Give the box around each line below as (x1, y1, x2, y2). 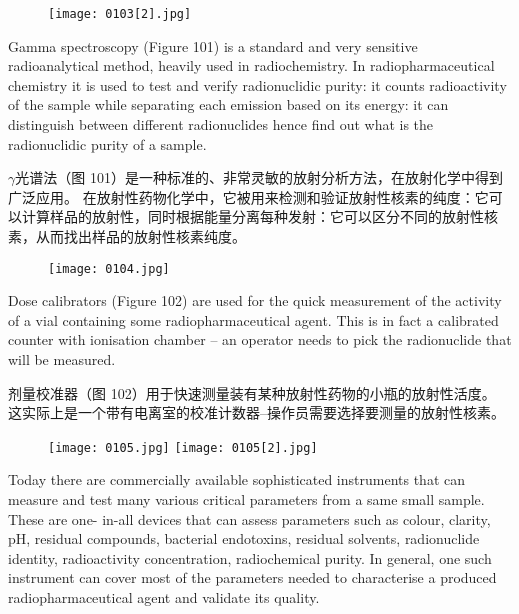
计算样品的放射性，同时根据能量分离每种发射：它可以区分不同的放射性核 (21, 206, 498, 227)
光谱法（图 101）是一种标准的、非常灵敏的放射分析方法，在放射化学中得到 (15, 167, 503, 188)
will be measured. (8, 349, 116, 370)
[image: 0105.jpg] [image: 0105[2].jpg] (48, 440, 318, 455)
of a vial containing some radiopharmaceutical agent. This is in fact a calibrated (8, 309, 499, 330)
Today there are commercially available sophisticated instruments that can (8, 469, 466, 490)
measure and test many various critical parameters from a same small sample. (8, 489, 485, 510)
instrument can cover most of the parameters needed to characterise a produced (8, 567, 497, 588)
